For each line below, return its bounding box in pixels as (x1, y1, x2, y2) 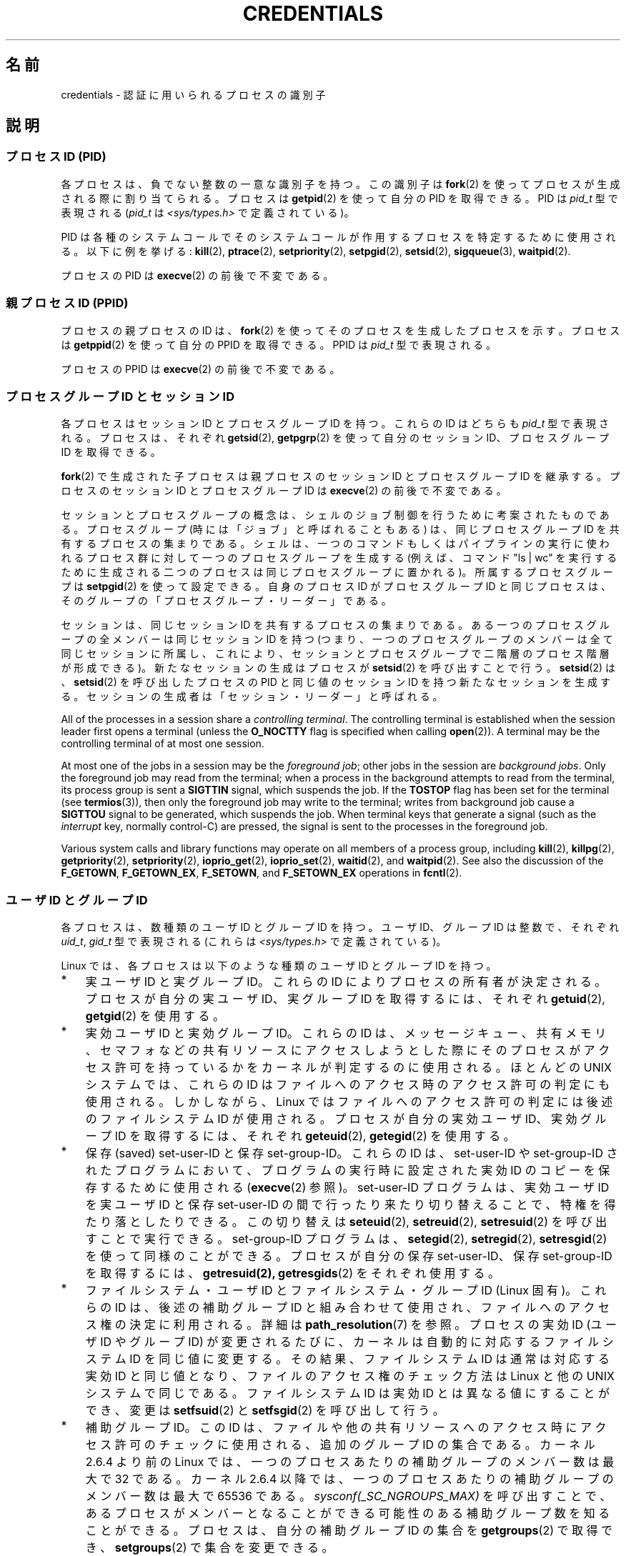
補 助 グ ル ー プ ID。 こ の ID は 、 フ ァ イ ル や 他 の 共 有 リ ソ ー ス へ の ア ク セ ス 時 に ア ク (85, 1420, 607, 1435)
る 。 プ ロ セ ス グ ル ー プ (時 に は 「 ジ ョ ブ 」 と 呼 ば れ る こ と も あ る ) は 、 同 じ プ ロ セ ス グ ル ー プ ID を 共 (61, 523, 620, 536)
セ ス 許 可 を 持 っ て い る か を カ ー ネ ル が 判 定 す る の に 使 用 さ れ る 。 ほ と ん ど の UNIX (85, 1060, 612, 1075)
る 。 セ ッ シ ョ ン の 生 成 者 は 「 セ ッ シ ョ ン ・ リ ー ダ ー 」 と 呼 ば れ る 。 (61, 690, 443, 703)
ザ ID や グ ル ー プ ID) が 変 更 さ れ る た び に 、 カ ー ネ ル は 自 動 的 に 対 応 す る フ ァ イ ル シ (85, 1335, 614, 1350)
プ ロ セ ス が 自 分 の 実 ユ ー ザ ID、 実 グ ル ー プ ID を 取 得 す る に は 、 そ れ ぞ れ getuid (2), (85, 992, 605, 1007)
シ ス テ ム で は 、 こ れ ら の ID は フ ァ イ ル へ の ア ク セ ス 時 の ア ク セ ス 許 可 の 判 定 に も (85, 1077, 610, 1092)
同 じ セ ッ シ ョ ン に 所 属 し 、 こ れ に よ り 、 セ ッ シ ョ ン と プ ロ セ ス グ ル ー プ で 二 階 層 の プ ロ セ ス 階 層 (61, 647, 610, 660)
